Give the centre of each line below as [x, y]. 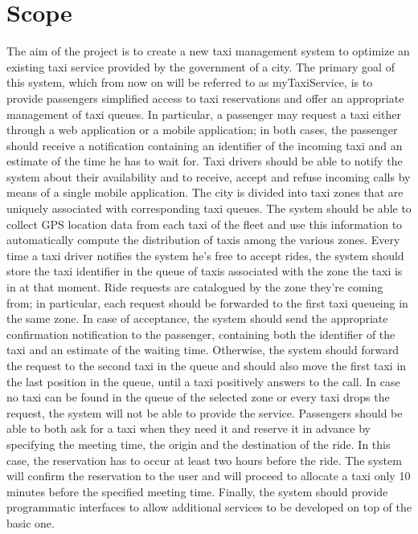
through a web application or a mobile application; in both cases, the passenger [202, 130]
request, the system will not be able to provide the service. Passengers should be [205, 412]
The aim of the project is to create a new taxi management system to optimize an [208, 51]
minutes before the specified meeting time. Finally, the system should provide [197, 491]
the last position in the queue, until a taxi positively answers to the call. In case [203, 381]
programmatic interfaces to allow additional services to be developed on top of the [209, 507]
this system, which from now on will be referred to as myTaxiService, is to [190, 82]
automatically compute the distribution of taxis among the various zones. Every [203, 240]
